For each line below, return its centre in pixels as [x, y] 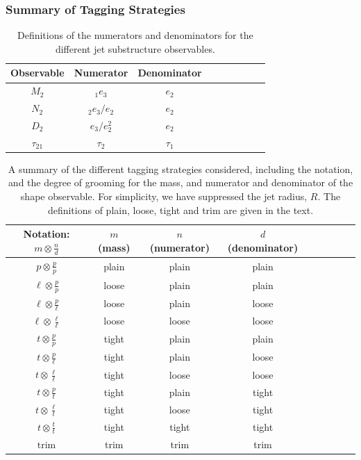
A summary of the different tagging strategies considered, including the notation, [180, 169]
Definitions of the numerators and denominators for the [135, 35]
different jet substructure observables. [135, 48]
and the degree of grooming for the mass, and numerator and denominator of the [180, 182]
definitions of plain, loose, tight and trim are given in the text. [180, 210]
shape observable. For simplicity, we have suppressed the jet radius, [164, 196]
